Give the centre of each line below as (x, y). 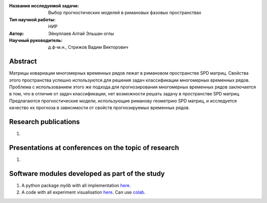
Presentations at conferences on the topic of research (94, 147)
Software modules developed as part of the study (87, 174)
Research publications (44, 122)
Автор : (17, 33)
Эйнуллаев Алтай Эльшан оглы (81, 33)
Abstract (23, 61)
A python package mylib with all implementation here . (76, 185)
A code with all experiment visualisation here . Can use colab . (84, 192)
